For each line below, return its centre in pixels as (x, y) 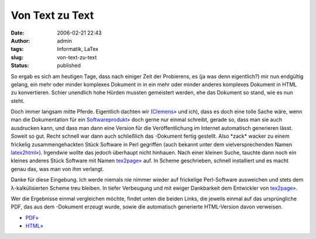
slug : (17, 57)
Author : (20, 40)
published (69, 66)
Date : (18, 33)
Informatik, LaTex (78, 49)
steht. (18, 101)
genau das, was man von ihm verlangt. (57, 169)
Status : (20, 66)
